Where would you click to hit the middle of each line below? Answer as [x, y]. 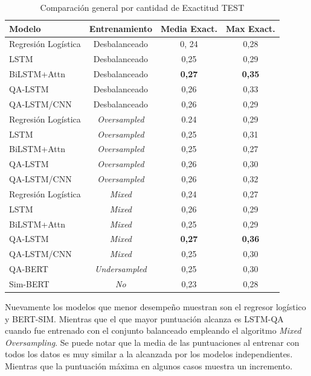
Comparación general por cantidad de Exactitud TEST [142, 7]
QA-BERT [29, 269]
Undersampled [121, 269]
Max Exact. [251, 28]
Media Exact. [189, 28]
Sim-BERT [29, 283]
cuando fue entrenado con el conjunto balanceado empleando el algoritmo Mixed [153, 330]
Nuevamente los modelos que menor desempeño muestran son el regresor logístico [155, 307]
